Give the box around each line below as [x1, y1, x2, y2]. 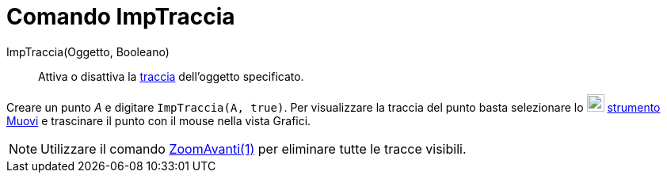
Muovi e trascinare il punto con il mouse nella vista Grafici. [6, 113, 311, 128]
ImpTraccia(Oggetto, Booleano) [6, 44, 170, 59]
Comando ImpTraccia [6, 3, 235, 30]
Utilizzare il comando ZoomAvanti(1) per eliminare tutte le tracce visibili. [40, 140, 467, 157]
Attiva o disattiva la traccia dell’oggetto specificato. [38, 69, 304, 83]
